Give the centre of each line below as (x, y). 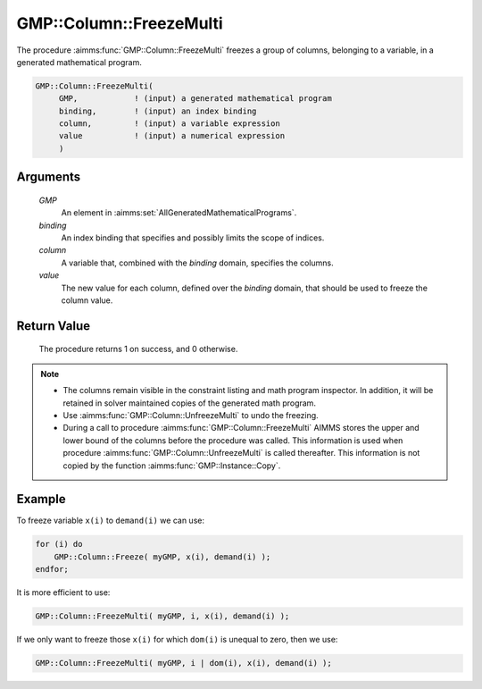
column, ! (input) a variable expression (169, 124)
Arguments (49, 177)
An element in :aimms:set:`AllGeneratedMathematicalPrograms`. (179, 213)
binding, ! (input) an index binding (158, 111)
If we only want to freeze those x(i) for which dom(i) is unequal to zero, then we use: (177, 640)
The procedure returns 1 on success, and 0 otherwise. (138, 349)
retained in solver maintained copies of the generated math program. (190, 403)
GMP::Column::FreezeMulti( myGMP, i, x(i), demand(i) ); (162, 616)
